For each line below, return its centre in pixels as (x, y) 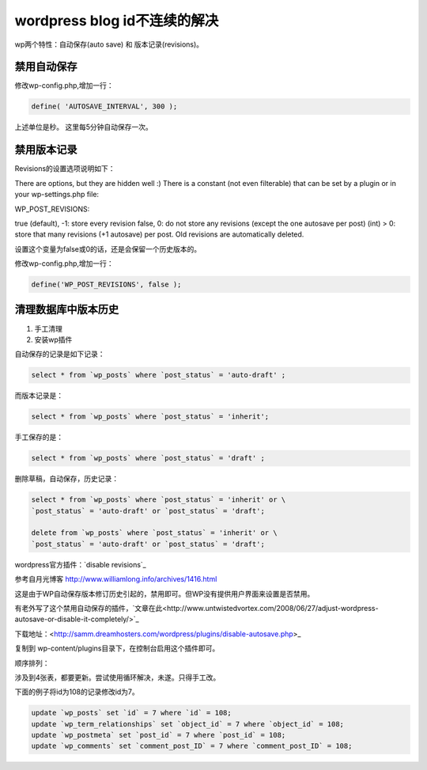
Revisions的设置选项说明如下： (65, 169)
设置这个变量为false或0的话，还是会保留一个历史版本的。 (108, 248)
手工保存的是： (39, 437)
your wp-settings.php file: (57, 195)
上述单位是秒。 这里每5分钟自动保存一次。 (84, 127)
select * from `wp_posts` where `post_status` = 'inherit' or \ (159, 500)
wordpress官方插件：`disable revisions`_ (80, 564)
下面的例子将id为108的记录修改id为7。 (77, 692)
